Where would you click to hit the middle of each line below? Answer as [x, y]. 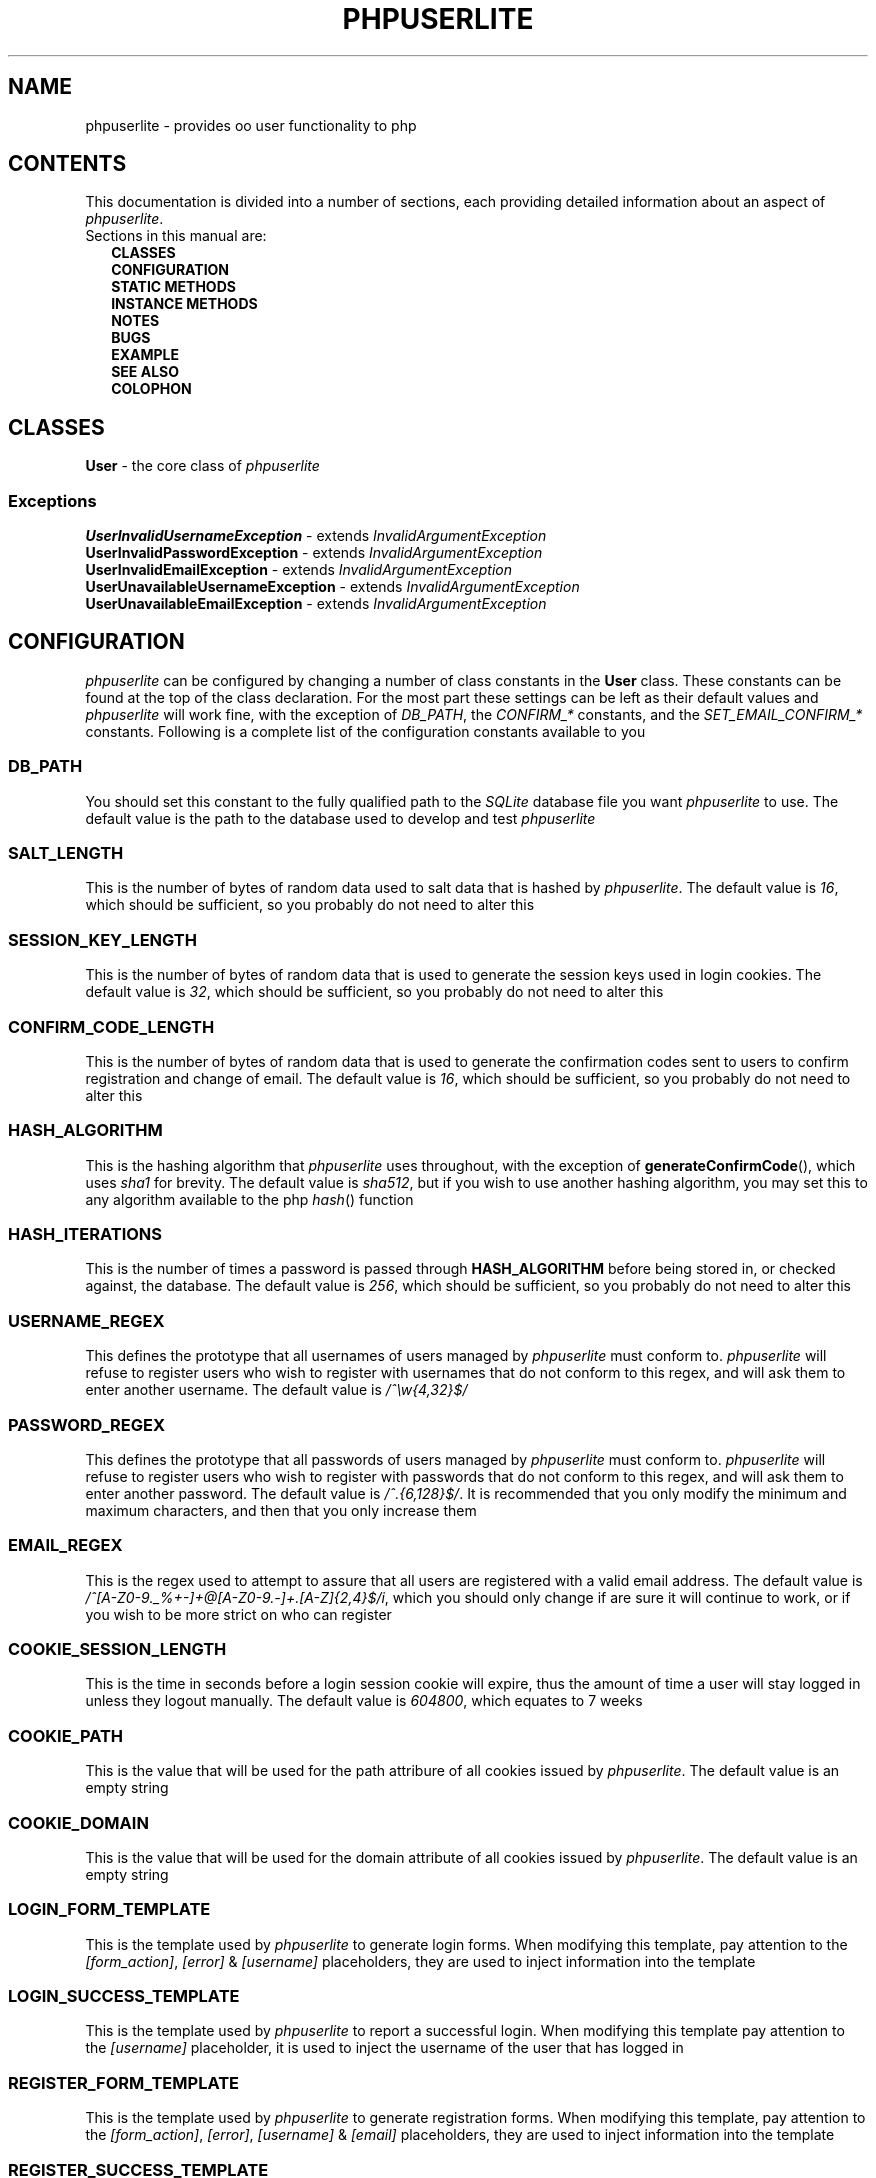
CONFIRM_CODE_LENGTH [111, 1026]
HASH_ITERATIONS [85, 1234]
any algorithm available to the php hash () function [249, 1199]
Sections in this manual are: [176, 236]
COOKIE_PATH [66, 1735]
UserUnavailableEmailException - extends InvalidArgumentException [316, 604]
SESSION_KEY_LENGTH [102, 939]
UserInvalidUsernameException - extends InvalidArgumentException [316, 536]
